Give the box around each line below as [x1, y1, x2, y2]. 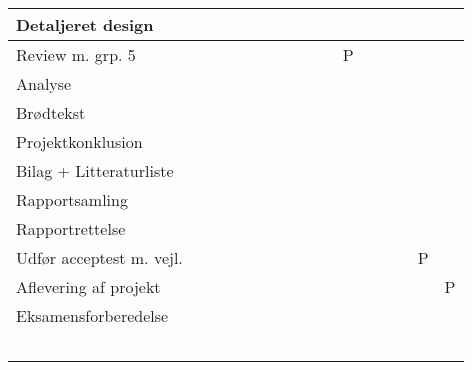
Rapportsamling [16, 188, 128, 211]
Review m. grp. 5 [16, 43, 136, 66]
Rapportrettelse [16, 217, 126, 240]
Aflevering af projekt [16, 275, 161, 298]
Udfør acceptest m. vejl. [16, 246, 183, 269]
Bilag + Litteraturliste [16, 159, 174, 182]
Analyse [16, 72, 72, 95]
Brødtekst [16, 101, 86, 124]
